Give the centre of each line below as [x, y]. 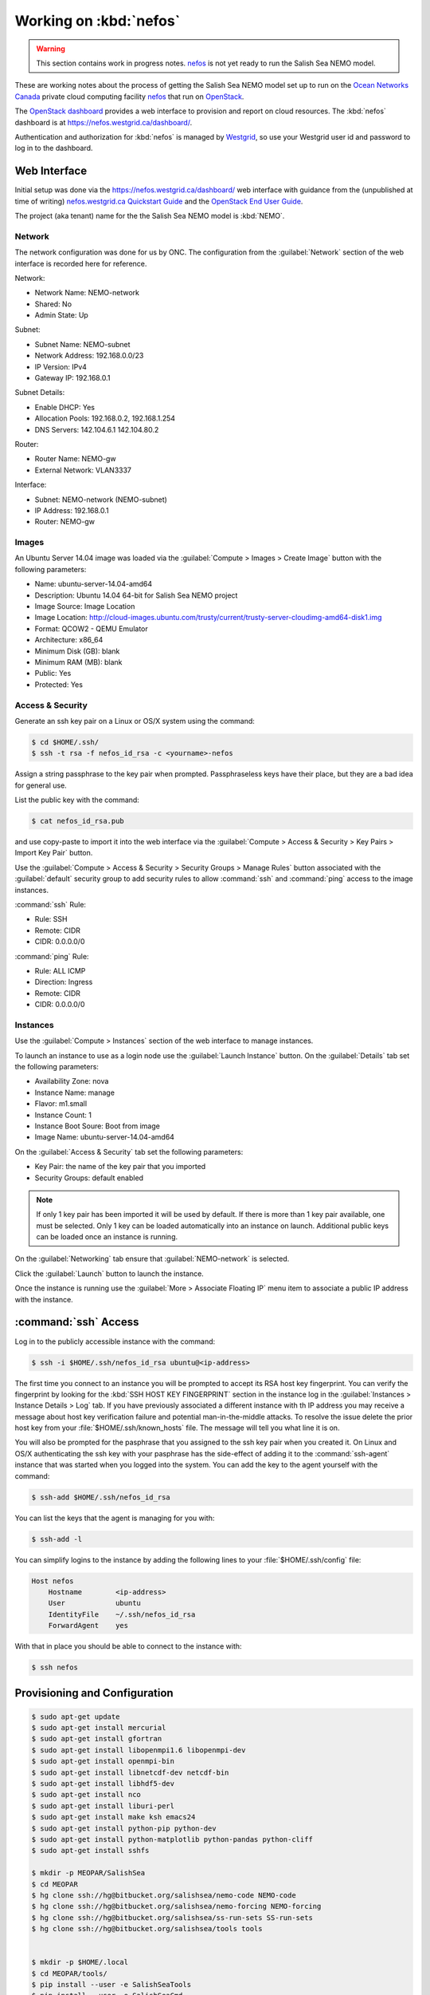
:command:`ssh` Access [77, 1322]
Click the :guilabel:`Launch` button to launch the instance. [109, 1274]
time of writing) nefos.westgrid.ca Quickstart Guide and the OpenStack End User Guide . [159, 201]
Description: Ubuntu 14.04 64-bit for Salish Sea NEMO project [136, 595]
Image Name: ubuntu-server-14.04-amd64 [105, 1137]
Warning [51, 49]
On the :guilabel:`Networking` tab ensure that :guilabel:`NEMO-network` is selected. [152, 1259]
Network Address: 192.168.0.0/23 [89, 356]
